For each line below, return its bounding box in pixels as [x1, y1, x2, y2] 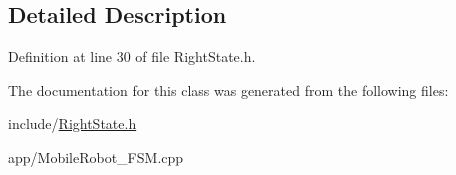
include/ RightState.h [8, 113, 137, 134]
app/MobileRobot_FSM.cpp [8, 146, 184, 167]
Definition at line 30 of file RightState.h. [8, 46, 256, 67]
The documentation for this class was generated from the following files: [8, 79, 449, 100]
